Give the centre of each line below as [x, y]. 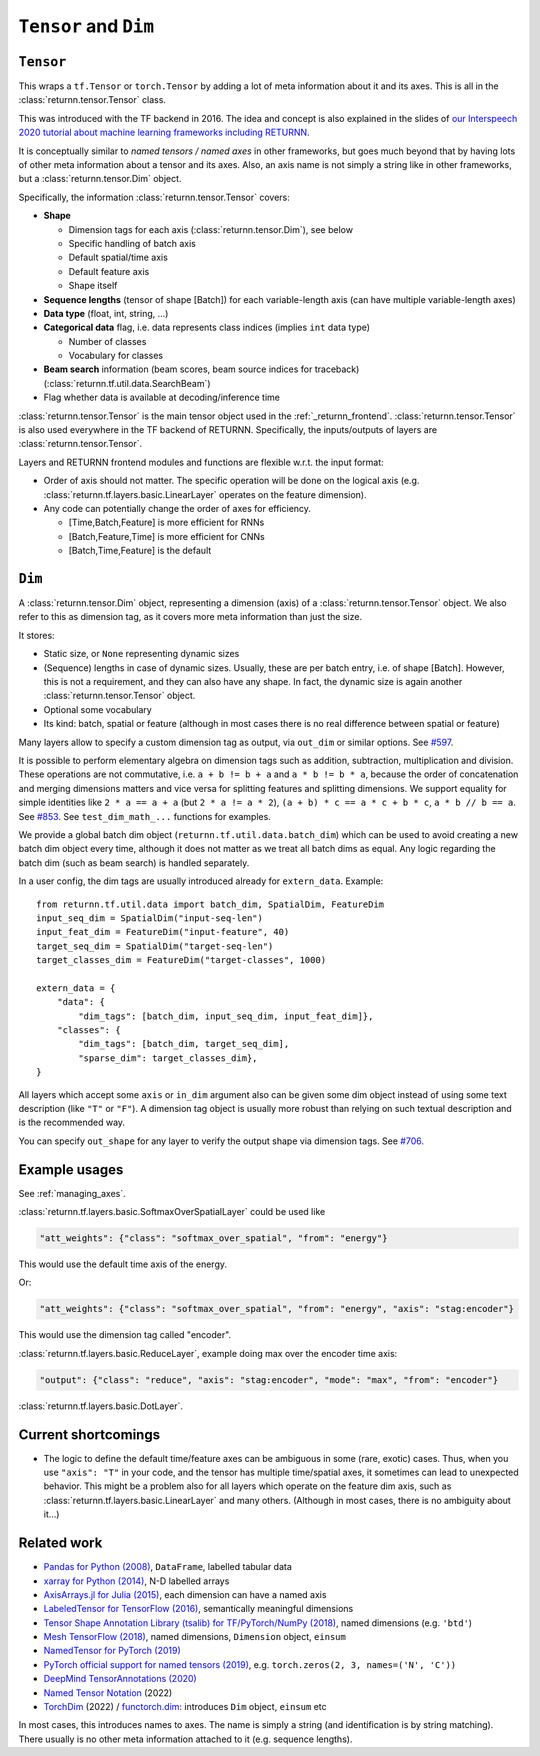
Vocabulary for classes [116, 356]
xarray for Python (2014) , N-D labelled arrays [136, 1581]
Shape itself [93, 286]
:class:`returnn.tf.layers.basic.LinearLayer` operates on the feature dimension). [205, 494]
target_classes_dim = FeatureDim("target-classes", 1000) [181, 960]
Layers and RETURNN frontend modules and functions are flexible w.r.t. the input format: [201, 462]
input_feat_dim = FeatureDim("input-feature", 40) [163, 932]
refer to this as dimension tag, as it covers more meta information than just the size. [190, 617]
